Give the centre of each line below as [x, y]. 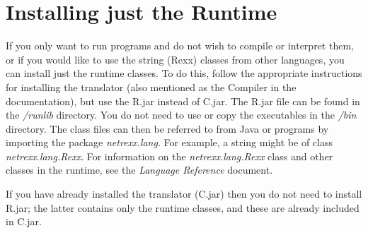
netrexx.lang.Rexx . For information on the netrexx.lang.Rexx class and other [169, 156]
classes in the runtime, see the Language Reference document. [139, 170]
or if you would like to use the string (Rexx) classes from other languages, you [175, 59]
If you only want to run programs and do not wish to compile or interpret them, [180, 46]
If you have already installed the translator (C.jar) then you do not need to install [184, 194]
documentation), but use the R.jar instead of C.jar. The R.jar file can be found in [183, 101]
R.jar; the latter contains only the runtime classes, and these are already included [183, 207]
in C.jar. [24, 221]
